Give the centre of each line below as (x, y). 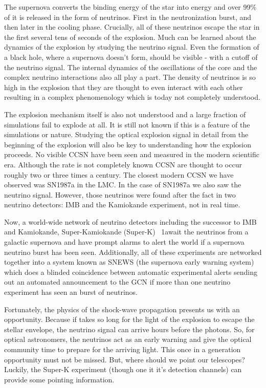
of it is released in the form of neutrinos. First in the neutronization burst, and (128, 17)
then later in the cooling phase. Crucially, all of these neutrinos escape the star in (132, 27)
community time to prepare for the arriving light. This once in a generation (123, 349)
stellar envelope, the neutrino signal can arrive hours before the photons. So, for (129, 329)
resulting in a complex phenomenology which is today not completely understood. (132, 97)
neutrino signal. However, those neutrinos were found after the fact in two (120, 194)
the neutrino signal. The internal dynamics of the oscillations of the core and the (131, 67)
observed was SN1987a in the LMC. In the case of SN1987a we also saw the (123, 185)
